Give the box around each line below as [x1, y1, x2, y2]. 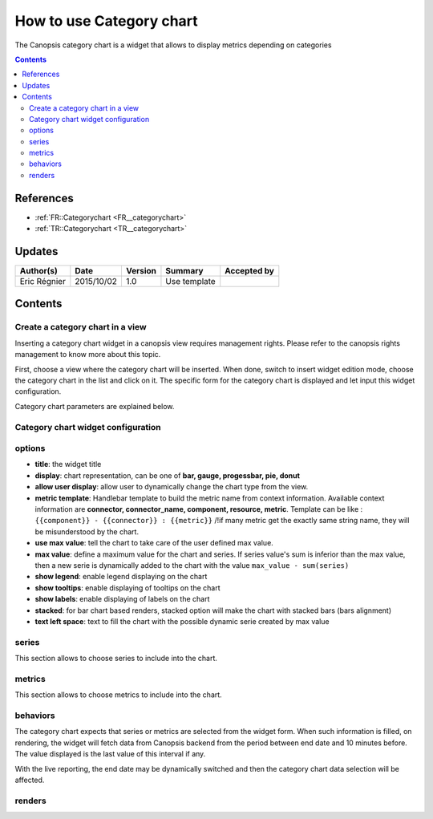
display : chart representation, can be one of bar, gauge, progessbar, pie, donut [34, 470, 301, 480]
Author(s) [19, 266, 58, 277]
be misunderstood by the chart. [34, 526, 140, 537]
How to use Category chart [14, 12, 198, 30]
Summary [165, 266, 204, 277]
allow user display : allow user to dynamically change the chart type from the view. [34, 482, 309, 492]
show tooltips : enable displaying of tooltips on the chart [34, 582, 221, 593]
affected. [14, 775, 45, 785]
